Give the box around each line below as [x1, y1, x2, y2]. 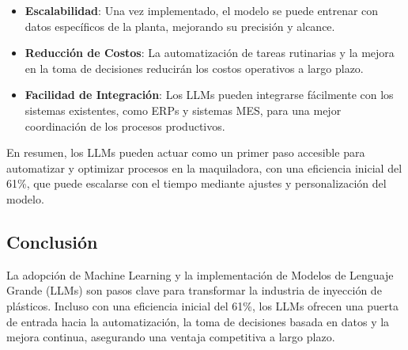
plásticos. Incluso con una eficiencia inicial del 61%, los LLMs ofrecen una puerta [6, 297, 399, 314]
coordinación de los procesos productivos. [25, 117, 225, 134]
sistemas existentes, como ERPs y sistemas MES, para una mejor [25, 101, 342, 118]
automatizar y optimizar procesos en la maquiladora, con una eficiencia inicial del [6, 159, 402, 176]
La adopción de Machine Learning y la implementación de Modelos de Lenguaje [6, 266, 394, 283]
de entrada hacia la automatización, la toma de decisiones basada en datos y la [6, 313, 390, 329]
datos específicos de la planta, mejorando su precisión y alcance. [25, 17, 335, 34]
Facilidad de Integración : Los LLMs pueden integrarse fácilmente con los [25, 86, 394, 103]
